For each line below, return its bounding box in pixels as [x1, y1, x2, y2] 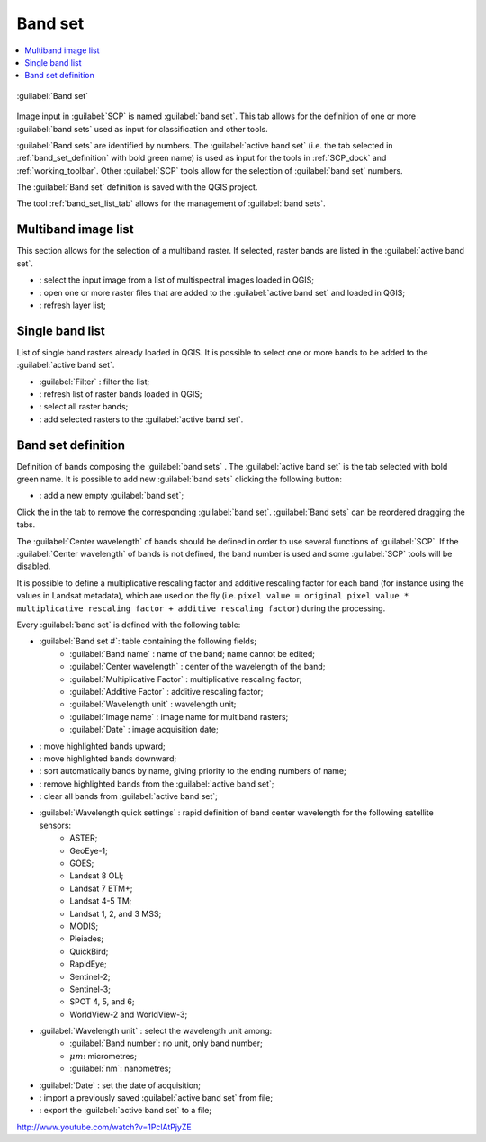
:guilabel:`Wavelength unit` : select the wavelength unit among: [39, 1026, 273, 1037]
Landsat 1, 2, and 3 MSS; [69, 908, 162, 919]
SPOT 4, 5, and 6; [69, 996, 135, 1007]
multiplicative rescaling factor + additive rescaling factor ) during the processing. [16, 603, 386, 614]
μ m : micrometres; [69, 1050, 137, 1061]
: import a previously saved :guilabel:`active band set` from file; [39, 1093, 274, 1103]
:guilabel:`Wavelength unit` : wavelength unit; [69, 698, 237, 710]
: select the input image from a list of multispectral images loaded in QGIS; [39, 274, 315, 285]
